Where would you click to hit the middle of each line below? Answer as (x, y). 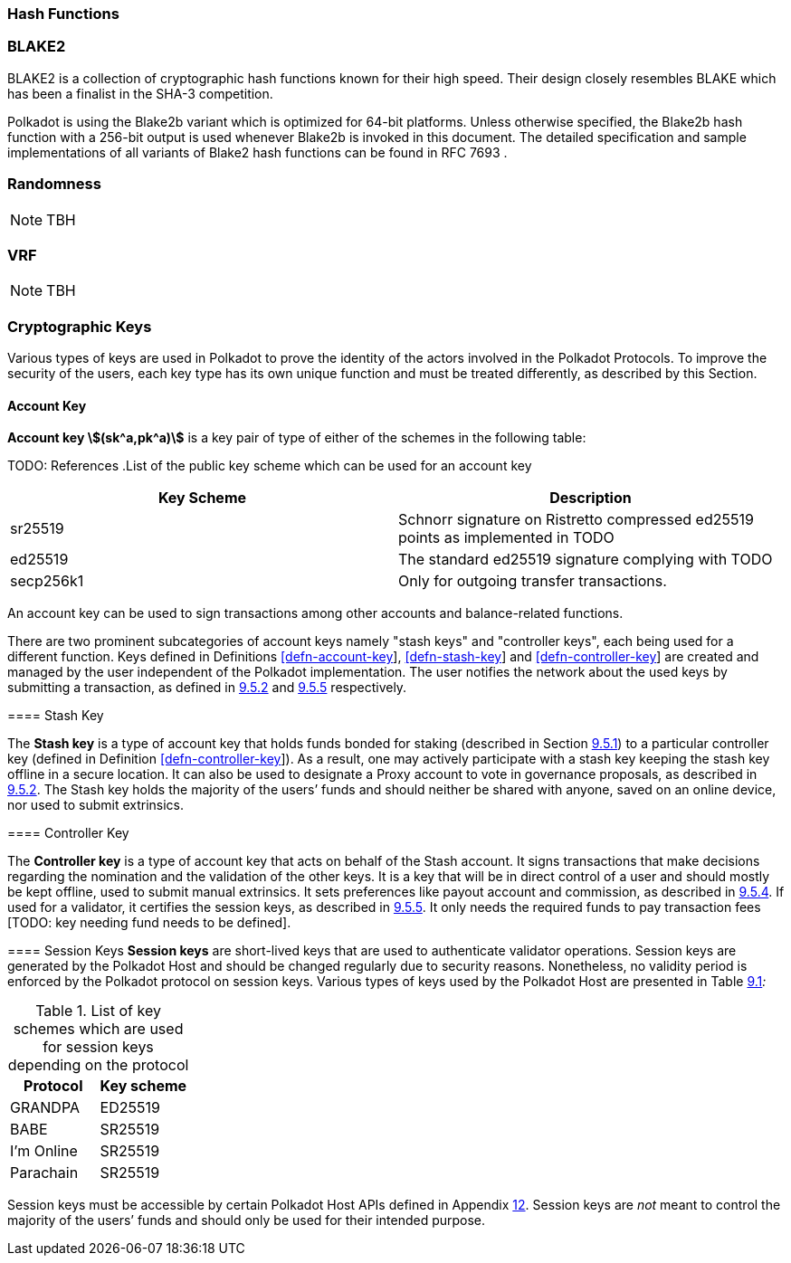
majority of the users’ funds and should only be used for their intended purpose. (247, 1220)
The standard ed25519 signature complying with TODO (586, 560)
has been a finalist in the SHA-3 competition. (140, 93)
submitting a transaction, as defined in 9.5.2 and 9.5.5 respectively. (207, 688)
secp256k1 (47, 581)
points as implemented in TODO (506, 538)
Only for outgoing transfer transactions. (533, 581)
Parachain (44, 1173)
